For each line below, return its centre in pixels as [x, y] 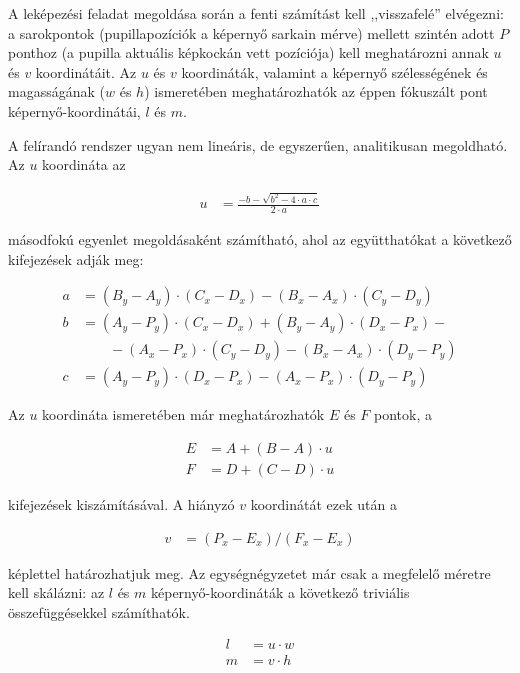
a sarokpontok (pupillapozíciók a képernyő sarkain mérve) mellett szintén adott [251, 32]
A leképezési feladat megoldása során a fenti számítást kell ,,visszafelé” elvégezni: [256, 13]
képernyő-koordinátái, [74, 110]
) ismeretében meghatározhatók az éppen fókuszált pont [316, 91]
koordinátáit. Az [86, 71]
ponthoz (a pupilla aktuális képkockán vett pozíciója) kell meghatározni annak [248, 52]
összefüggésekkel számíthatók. [99, 611]
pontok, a [403, 414]
